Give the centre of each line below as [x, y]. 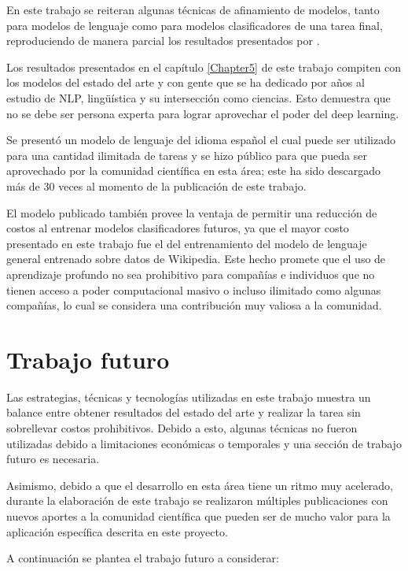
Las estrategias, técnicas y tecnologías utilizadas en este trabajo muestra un [189, 397]
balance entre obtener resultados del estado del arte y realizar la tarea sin [184, 412]
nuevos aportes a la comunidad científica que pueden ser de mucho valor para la [198, 515]
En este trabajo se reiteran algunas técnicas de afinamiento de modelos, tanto [193, 9]
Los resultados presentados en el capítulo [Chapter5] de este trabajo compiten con [204, 67]
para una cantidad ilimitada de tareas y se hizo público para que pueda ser [187, 155]
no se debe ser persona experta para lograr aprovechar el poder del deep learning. [203, 113]
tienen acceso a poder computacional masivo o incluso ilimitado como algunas [194, 289]
